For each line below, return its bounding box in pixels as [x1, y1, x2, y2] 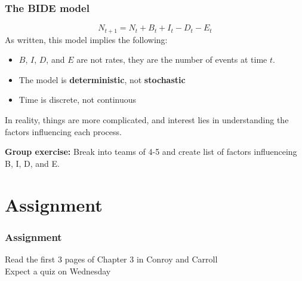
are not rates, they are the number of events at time [76, 53, 267, 66]
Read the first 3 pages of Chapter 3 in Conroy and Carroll [5, 253, 218, 265]
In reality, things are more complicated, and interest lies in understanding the [5, 114, 289, 126]
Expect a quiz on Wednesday [5, 264, 111, 277]
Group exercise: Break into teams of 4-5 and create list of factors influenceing [5, 145, 297, 158]
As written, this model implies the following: [5, 33, 168, 45]
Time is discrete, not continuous [19, 93, 137, 106]
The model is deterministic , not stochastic [19, 73, 186, 85]
